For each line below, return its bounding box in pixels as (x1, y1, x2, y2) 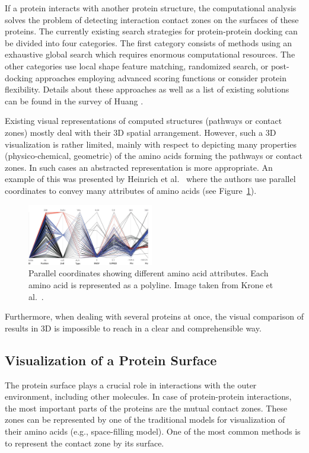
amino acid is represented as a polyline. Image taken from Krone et (28, 279, 273, 291)
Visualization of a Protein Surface (5, 350, 217, 369)
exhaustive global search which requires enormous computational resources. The (5, 48, 295, 60)
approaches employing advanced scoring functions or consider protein (35, 71, 286, 84)
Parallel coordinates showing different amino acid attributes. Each (28, 267, 269, 279)
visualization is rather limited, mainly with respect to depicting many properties (5, 138, 297, 150)
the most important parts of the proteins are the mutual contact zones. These (5, 401, 288, 414)
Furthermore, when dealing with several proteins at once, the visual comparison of (5, 310, 304, 323)
